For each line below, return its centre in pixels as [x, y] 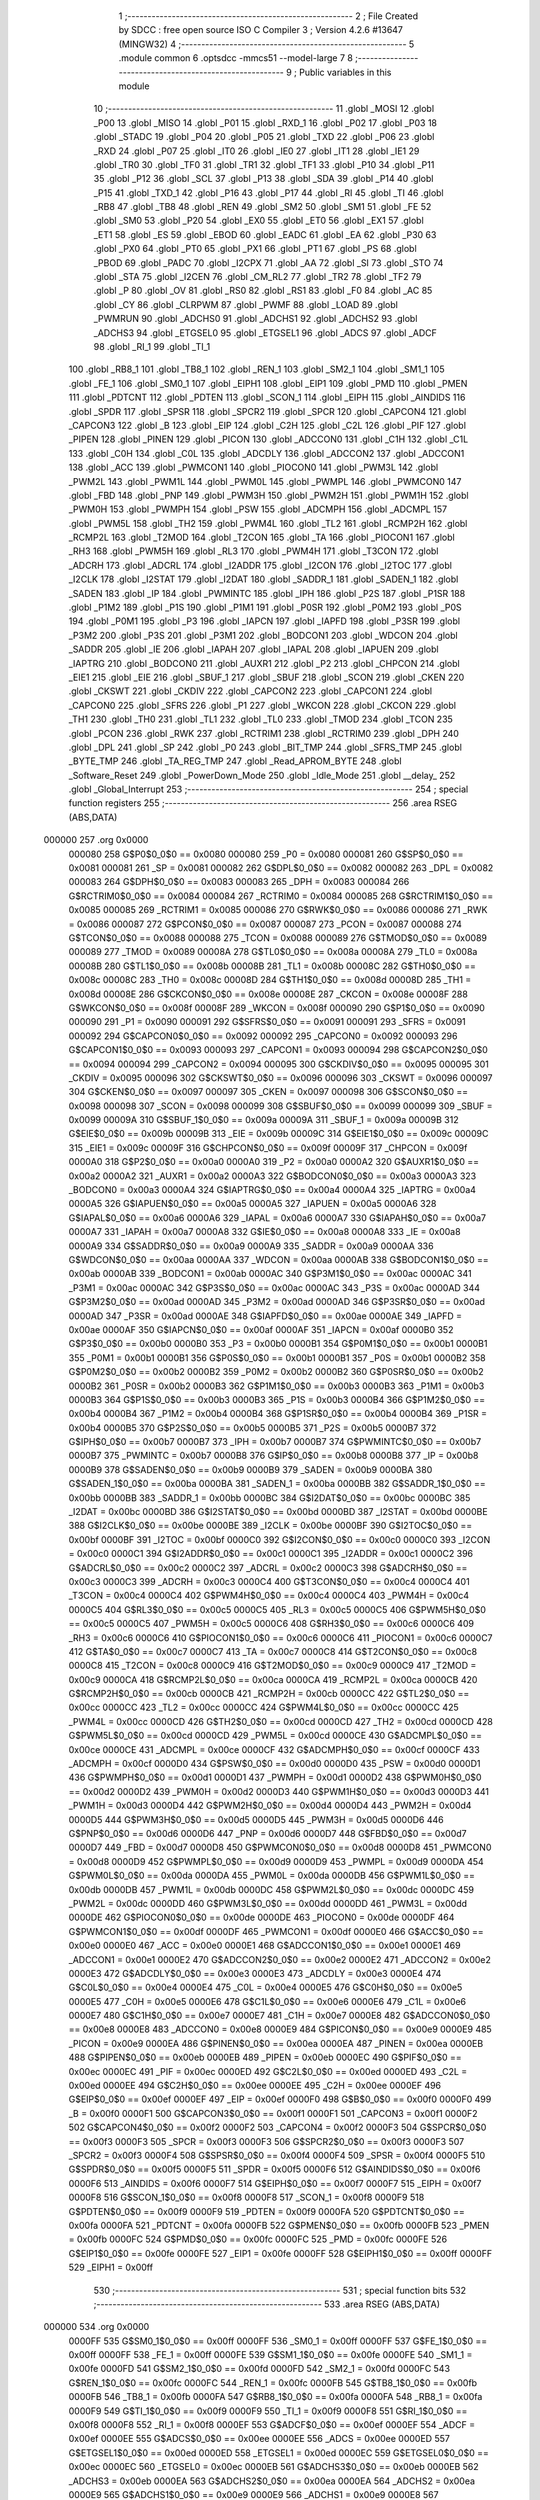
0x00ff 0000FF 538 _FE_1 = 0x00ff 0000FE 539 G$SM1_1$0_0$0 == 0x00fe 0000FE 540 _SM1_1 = [270, 2355]
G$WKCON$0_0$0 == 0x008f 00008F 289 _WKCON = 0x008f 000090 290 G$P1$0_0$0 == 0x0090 [276, 1007]
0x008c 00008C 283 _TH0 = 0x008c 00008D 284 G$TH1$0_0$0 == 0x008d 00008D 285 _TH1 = [270, 980]
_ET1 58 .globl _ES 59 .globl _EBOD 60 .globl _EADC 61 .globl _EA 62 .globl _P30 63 [265, 234]
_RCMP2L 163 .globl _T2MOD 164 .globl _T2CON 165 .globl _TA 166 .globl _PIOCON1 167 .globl [261, 537]
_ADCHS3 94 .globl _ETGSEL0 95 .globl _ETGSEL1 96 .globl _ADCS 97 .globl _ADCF [265, 332]
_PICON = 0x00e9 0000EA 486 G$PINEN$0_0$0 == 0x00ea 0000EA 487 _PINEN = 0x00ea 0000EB [276, 2043]
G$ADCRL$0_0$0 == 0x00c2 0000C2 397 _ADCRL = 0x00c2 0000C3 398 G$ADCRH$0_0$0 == [268, 1567]
